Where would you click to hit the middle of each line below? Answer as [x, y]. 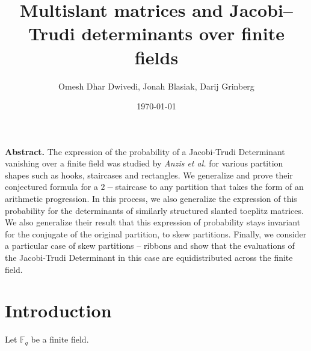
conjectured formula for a [51, 187]
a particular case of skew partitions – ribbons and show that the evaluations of [150, 246]
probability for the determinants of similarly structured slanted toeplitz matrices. [154, 210]
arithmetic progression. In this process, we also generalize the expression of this [151, 199]
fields [156, 57]
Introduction [58, 310]
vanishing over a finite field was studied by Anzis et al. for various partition [144, 163]
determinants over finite [183, 33]
